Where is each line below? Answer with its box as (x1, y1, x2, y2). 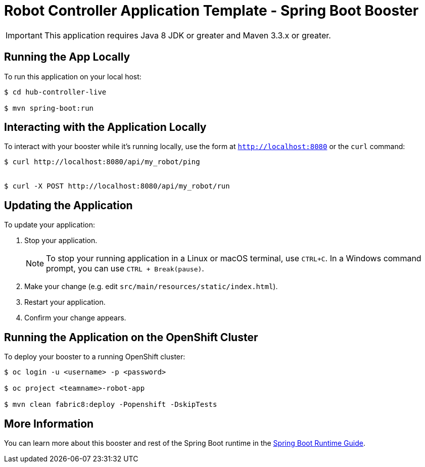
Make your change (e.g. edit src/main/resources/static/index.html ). (24, 282, 278, 291)
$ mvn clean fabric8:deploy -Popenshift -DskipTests (4, 400, 217, 409)
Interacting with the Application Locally (4, 121, 207, 134)
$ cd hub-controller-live (4, 87, 107, 96)
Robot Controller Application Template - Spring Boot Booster (4, 2, 419, 19)
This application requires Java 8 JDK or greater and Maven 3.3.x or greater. (44, 30, 331, 40)
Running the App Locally (4, 51, 130, 64)
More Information (4, 417, 94, 430)
